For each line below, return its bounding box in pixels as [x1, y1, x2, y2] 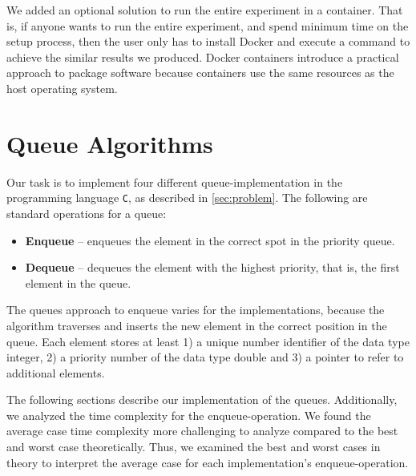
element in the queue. [25, 274, 131, 291]
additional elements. [6, 364, 105, 381]
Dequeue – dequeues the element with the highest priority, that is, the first [25, 259, 400, 276]
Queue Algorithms [6, 127, 213, 159]
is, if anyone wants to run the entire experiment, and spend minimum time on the [6, 17, 409, 34]
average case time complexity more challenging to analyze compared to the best [6, 422, 398, 439]
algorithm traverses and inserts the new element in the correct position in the [6, 317, 387, 333]
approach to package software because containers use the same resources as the [6, 64, 394, 81]
